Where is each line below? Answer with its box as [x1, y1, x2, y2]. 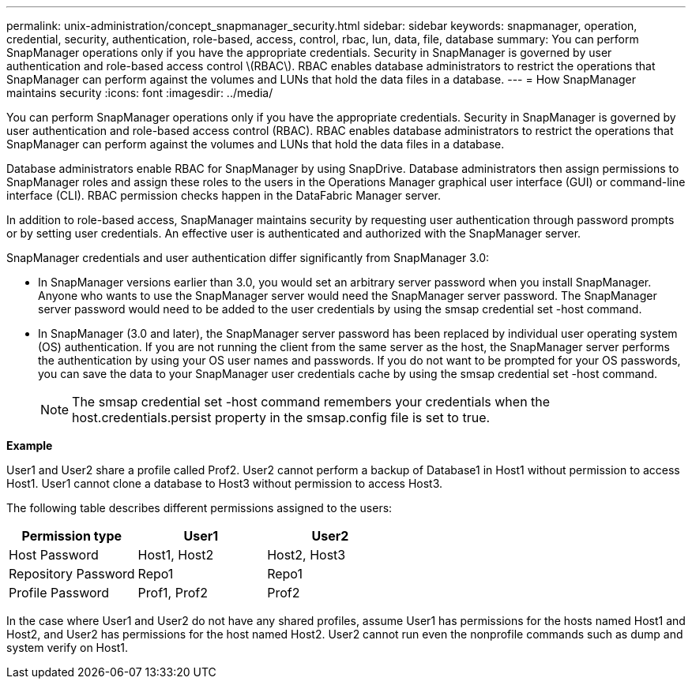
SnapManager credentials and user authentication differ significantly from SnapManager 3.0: [6, 251, 490, 264]
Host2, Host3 [267, 547, 346, 563]
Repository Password [9, 566, 135, 582]
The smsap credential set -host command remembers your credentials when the [72, 394, 551, 410]
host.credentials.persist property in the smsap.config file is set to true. [72, 410, 491, 425]
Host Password [9, 547, 99, 563]
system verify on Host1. [6, 641, 129, 654]
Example [6, 439, 53, 452]
